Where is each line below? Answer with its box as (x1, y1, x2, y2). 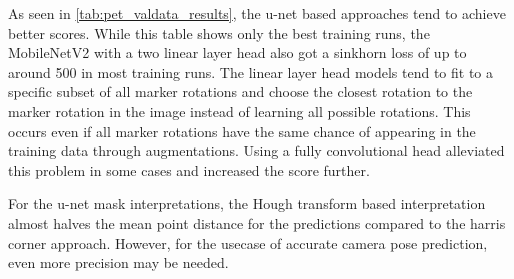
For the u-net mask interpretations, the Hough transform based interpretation (8, 193, 486, 214)
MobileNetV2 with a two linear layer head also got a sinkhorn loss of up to (8, 42, 467, 63)
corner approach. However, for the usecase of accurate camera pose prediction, (8, 232, 488, 253)
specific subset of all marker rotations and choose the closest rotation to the (8, 81, 473, 102)
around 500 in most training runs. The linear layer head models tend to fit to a (8, 61, 494, 82)
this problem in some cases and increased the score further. (8, 159, 370, 180)
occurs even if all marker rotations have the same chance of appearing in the (8, 120, 476, 141)
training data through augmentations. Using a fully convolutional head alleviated (8, 140, 505, 161)
